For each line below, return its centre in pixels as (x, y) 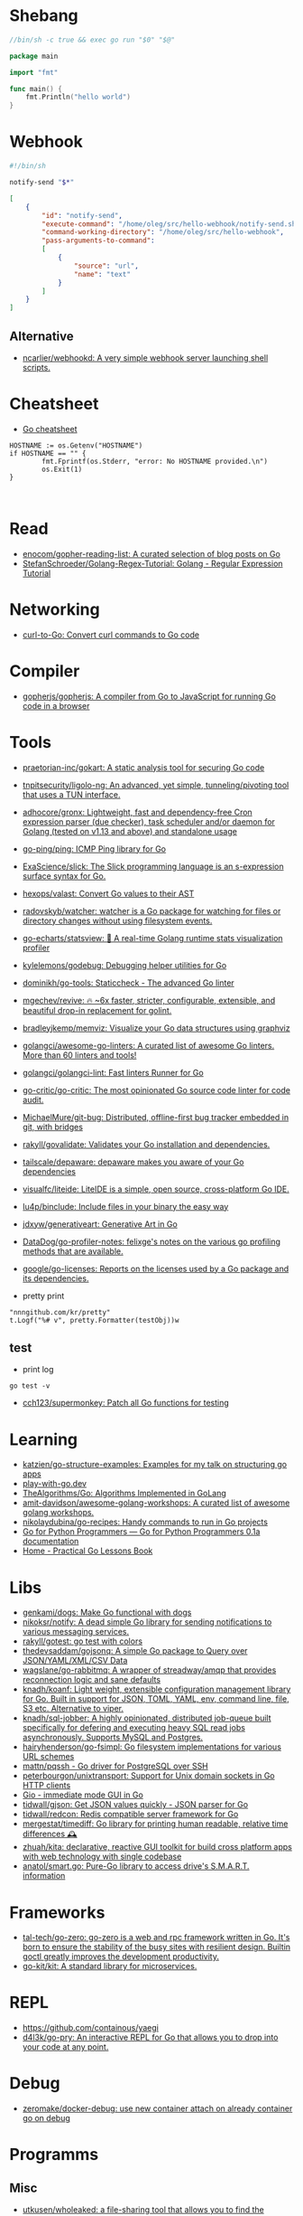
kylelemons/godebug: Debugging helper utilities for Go (124, 965)
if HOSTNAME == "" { (48, 453)
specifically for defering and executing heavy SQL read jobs (134, 1728)
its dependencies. (55, 1278)
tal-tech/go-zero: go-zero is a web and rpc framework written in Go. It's (156, 1938)
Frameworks (57, 1912)
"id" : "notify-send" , (83, 215)
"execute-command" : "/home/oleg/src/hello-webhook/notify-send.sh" (171, 224)
